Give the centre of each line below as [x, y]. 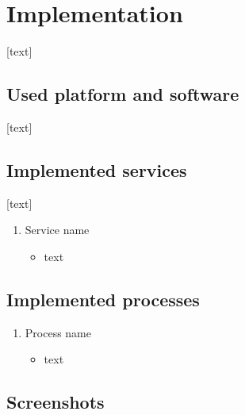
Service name [57, 230]
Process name [58, 332]
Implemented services [97, 169]
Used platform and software [123, 94]
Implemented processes [103, 299]
